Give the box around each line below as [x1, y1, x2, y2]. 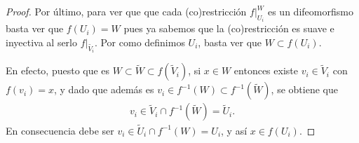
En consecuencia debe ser [6, 123, 114, 137]
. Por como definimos [94, 35, 185, 50]
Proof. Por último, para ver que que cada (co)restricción [6, 4, 247, 18]
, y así [221, 123, 248, 137]
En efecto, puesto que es [6, 63, 110, 78]
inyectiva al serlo [6, 35, 77, 50]
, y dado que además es [53, 82, 154, 97]
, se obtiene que [271, 82, 338, 97]
